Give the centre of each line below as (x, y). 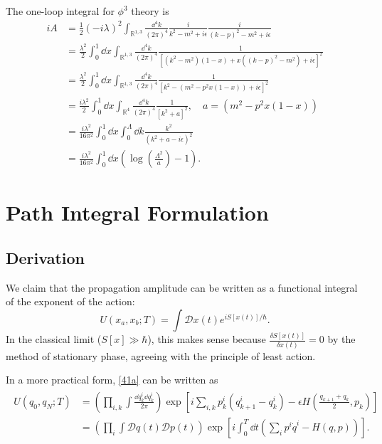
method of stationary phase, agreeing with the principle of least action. (161, 355)
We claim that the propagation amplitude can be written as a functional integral (182, 287)
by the (341, 339)
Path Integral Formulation (137, 212)
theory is (150, 11)
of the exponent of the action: (70, 301)
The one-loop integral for (60, 11)
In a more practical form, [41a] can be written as (112, 380)
